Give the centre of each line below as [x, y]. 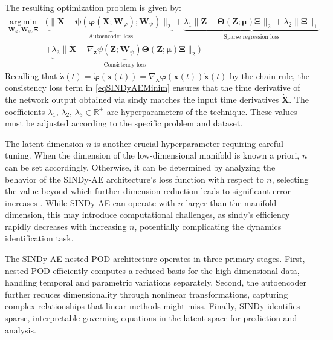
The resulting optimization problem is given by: [93, 7]
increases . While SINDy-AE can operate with [90, 202]
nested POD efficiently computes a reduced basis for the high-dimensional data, [152, 270]
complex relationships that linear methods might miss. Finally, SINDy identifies [153, 306]
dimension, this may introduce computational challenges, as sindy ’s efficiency [147, 214]
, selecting [290, 179]
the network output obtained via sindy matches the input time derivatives [142, 99]
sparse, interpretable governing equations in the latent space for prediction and [151, 318]
